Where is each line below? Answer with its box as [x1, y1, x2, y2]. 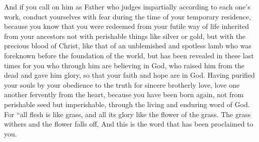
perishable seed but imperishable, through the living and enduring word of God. [4, 99, 250, 109]
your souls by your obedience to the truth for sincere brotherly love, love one [4, 79, 239, 90]
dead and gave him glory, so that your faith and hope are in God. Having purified [4, 70, 255, 80]
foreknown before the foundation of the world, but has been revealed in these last [4, 50, 254, 60]
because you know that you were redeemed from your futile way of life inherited [4, 21, 249, 31]
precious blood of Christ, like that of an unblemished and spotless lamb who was [4, 40, 251, 51]
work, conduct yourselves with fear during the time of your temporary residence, [4, 11, 251, 21]
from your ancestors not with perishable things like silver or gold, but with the [4, 30, 246, 41]
